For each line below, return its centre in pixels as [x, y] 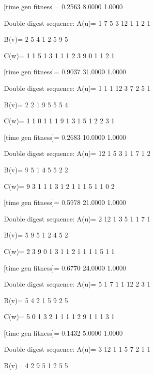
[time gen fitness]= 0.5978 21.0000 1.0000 [65, 202]
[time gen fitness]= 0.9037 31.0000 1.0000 [65, 72]
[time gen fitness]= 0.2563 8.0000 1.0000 [63, 6]
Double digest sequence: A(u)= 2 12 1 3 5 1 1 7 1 [77, 218]
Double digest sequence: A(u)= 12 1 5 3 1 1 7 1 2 [77, 153]
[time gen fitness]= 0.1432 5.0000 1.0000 [63, 332]
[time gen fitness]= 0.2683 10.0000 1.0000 [65, 137]
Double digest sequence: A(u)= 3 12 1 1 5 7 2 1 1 [77, 349]
